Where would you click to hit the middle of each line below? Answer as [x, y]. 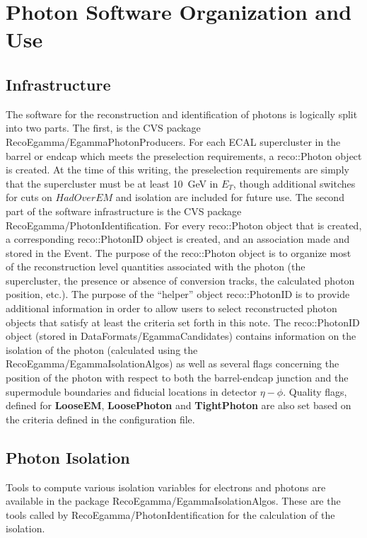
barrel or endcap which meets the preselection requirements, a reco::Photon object [184, 155]
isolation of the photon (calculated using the [102, 349]
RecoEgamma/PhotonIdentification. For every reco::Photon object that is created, [184, 225]
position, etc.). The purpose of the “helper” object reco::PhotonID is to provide [178, 294]
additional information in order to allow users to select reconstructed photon [171, 308]
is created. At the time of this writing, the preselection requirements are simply [177, 170]
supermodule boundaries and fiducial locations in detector [132, 391]
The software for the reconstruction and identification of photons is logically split [182, 114]
